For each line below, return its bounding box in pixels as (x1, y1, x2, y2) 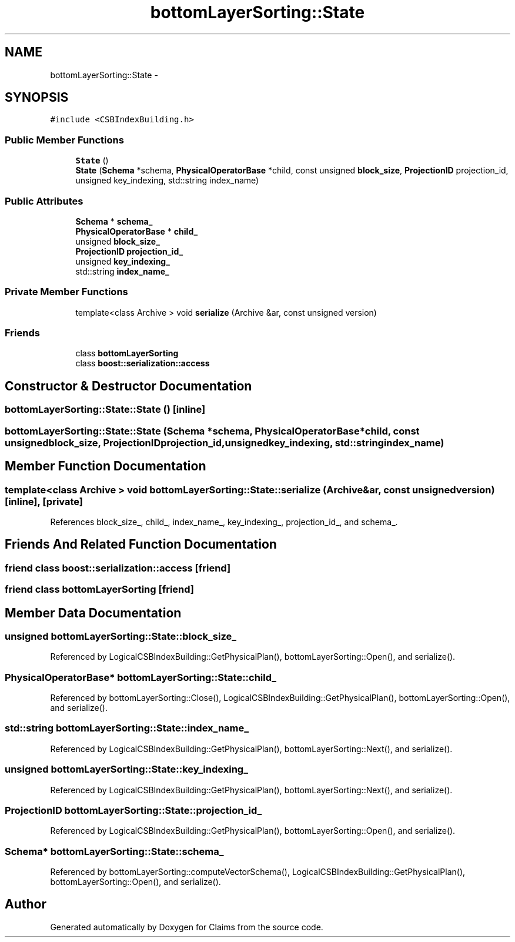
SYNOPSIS (5, 90, 69, 105)
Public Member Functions (5, 133, 124, 146)
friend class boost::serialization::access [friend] (5, 562, 231, 574)
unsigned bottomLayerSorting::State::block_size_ (5, 630, 237, 642)
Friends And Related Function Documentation (5, 537, 277, 552)
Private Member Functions (5, 286, 128, 298)
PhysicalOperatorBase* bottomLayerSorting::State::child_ (5, 671, 277, 683)
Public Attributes (5, 195, 83, 207)
